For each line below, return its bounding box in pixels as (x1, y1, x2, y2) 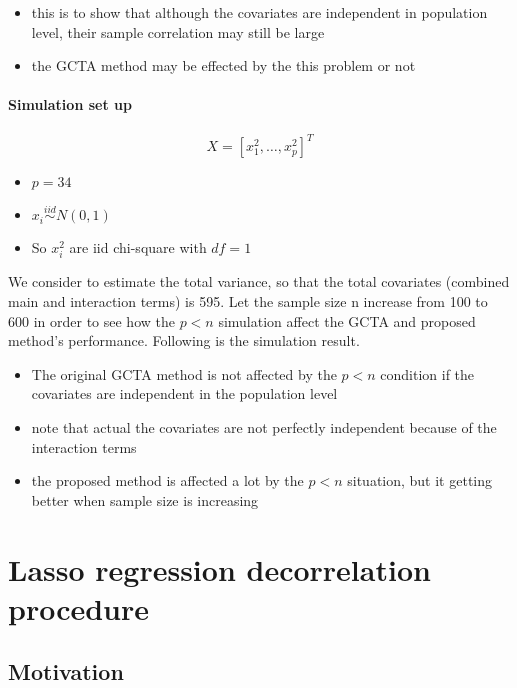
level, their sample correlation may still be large (31, 21, 325, 42)
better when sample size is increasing (31, 489, 259, 510)
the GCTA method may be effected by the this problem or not (31, 55, 416, 76)
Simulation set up (8, 94, 132, 115)
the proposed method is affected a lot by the (31, 470, 304, 491)
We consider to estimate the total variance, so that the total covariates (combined (8, 271, 510, 292)
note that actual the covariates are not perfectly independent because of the (31, 417, 497, 438)
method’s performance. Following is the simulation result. (8, 330, 360, 351)
